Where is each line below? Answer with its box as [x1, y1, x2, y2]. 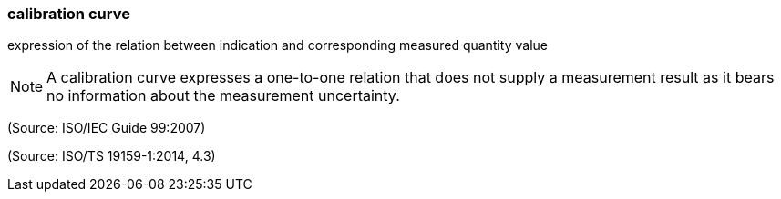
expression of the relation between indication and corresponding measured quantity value [7, 37, 549, 54]
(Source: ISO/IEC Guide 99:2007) [7, 120, 206, 136]
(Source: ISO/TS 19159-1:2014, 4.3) [7, 148, 216, 164]
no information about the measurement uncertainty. [46, 86, 400, 105]
